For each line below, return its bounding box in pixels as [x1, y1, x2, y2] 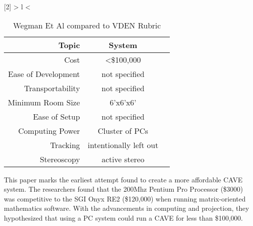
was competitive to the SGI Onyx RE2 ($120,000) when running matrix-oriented [4, 193, 246, 203]
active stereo [101, 153, 144, 165]
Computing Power [18, 125, 80, 136]
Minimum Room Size [8, 96, 80, 108]
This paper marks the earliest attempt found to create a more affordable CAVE [4, 174, 243, 184]
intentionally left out [88, 139, 159, 151]
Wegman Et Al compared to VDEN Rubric [13, 19, 161, 31]
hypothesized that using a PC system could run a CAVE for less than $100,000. [4, 212, 243, 223]
